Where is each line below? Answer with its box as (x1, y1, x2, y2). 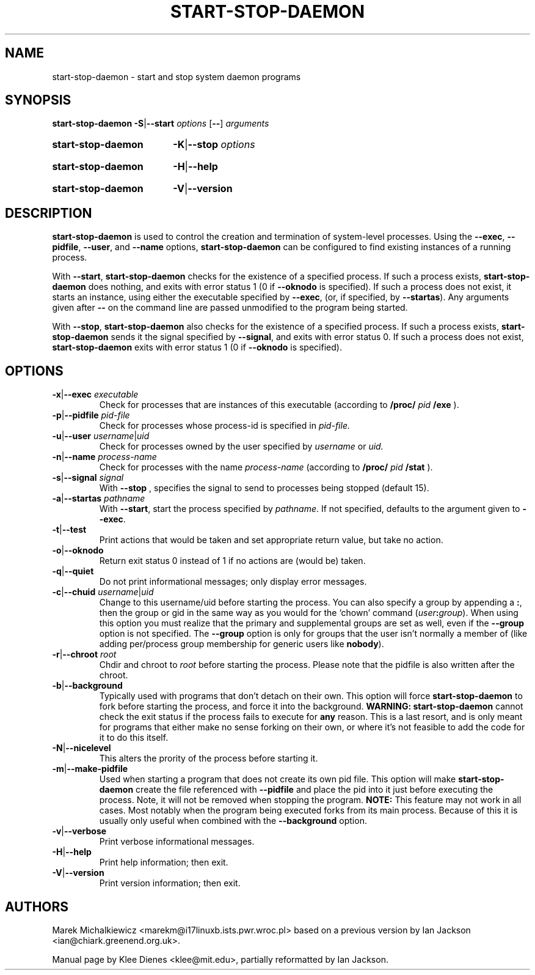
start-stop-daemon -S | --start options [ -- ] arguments (52, 118, 269, 129)
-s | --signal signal (52, 472, 124, 483)
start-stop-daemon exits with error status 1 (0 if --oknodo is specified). (52, 342, 342, 353)
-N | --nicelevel (52, 743, 111, 754)
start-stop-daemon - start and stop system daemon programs (52, 71, 301, 82)
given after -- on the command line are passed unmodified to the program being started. (52, 302, 408, 313)
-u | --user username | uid (52, 431, 150, 442)
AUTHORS (5, 899, 69, 914)
